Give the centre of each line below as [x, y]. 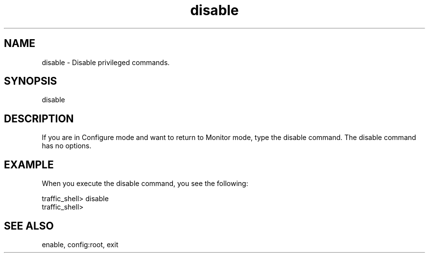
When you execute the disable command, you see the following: [145, 184]
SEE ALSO [29, 226]
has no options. [67, 146]
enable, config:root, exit [80, 244]
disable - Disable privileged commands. [106, 62]
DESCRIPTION [39, 118]
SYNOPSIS [31, 81]
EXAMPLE [29, 164]
